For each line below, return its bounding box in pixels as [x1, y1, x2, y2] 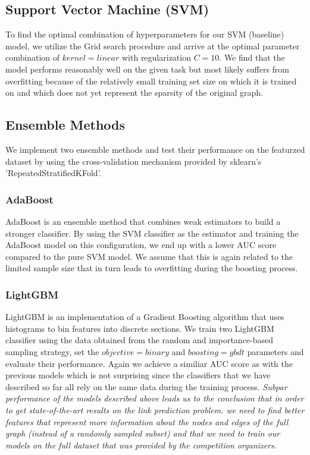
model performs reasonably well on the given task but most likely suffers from [5, 62, 290, 75]
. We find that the [219, 51, 285, 64]
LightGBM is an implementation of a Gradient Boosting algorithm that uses [5, 310, 284, 323]
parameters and [247, 345, 304, 357]
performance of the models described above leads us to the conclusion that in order [5, 392, 304, 404]
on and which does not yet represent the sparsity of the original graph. [5, 86, 263, 99]
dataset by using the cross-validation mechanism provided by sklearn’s [5, 155, 262, 167]
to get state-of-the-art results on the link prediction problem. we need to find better [5, 403, 305, 416]
